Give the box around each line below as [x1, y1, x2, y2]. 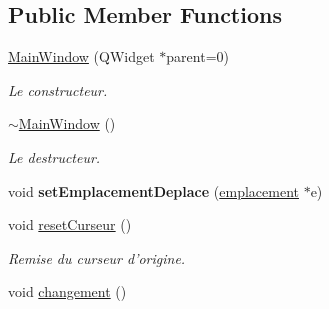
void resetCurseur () [8, 214, 132, 235]
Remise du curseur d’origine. [8, 247, 186, 268]
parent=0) [166, 46, 229, 67]
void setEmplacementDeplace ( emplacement [8, 180, 299, 201]
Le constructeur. [8, 79, 108, 100]
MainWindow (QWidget [8, 46, 155, 67]
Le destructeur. [8, 146, 101, 167]
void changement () [8, 281, 127, 302]
